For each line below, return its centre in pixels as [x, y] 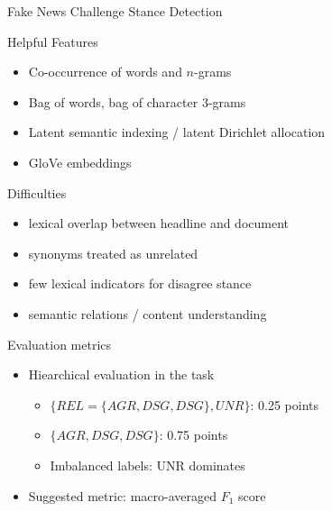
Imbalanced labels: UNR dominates [148, 465]
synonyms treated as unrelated [113, 253]
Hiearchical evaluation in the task [121, 374]
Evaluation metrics [60, 344]
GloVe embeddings [80, 162]
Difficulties [37, 192]
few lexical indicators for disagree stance [140, 283]
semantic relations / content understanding [148, 313]
